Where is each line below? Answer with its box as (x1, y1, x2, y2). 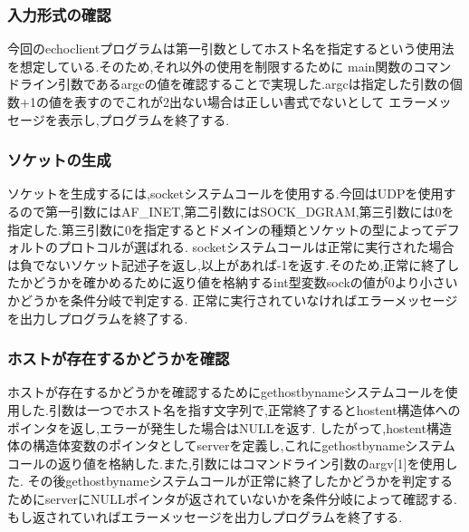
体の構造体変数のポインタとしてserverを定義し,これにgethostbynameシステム (7, 436, 455, 455)
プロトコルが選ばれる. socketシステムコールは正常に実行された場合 (57, 237, 455, 256)
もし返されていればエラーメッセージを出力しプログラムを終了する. (7, 507, 403, 526)
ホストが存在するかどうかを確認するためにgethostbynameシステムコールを (7, 382, 445, 401)
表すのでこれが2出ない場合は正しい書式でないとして (73, 92, 385, 111)
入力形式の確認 (7, 3, 111, 25)
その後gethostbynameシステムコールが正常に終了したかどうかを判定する (27, 471, 453, 490)
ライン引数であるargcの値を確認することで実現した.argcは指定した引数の (19, 74, 450, 93)
